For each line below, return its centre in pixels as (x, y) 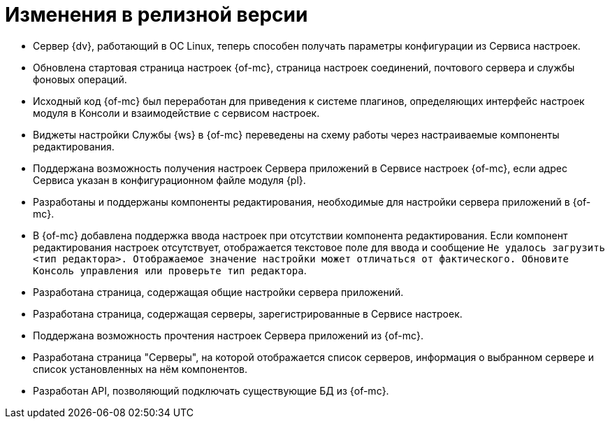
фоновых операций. (80, 79)
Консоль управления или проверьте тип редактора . (170, 270)
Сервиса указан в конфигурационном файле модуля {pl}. (169, 180)
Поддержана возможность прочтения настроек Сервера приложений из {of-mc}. (228, 335)
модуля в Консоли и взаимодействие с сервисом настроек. (176, 113)
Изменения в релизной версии (157, 15)
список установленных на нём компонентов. (140, 369)
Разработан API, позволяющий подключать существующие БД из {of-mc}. (211, 390)
